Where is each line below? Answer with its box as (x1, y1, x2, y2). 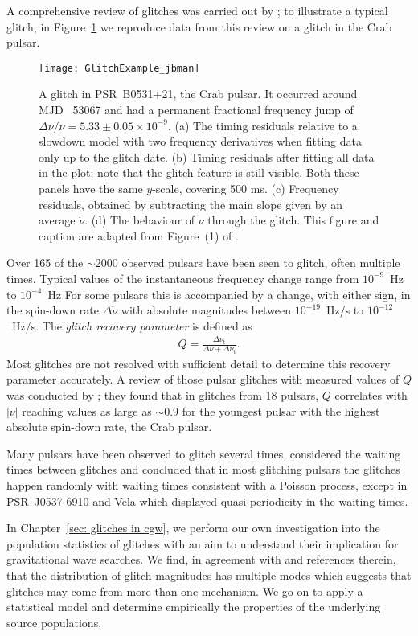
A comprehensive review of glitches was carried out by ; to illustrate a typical (6, 2, 388, 18)
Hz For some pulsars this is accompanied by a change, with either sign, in (47, 285, 411, 302)
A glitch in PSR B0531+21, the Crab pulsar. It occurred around (39, 85, 358, 102)
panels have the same (39, 180, 143, 196)
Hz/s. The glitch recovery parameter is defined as (11, 317, 252, 334)
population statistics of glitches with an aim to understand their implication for (6, 535, 399, 552)
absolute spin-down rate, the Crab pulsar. (6, 418, 212, 435)
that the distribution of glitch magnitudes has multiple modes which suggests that (6, 566, 412, 583)
